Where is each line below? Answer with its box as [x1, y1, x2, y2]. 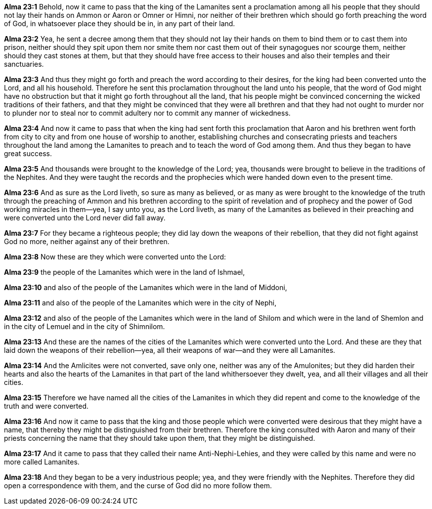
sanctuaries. [4, 60, 44, 68]
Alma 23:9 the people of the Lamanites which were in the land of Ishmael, [4, 268, 245, 276]
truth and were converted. [4, 402, 88, 410]
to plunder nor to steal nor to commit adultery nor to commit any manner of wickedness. [4, 109, 291, 117]
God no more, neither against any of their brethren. [4, 237, 170, 246]
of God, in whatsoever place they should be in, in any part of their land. [4, 19, 235, 28]
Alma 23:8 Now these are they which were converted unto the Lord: [4, 253, 226, 261]
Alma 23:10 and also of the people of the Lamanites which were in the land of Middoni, [4, 283, 287, 292]
